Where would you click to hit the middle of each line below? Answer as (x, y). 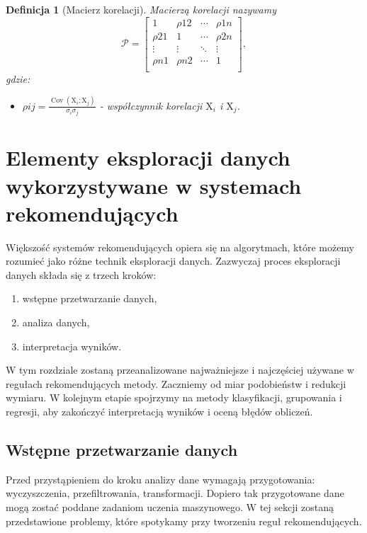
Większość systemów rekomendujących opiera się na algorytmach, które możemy (180, 247)
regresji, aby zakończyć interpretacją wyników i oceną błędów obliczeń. (159, 411)
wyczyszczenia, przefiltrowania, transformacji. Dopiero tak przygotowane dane (175, 493)
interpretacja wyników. (72, 346)
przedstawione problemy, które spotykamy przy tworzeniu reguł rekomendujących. (184, 521)
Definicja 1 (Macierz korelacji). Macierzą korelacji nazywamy (141, 9)
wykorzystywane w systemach (154, 185)
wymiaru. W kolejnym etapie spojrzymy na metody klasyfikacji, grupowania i (174, 397)
